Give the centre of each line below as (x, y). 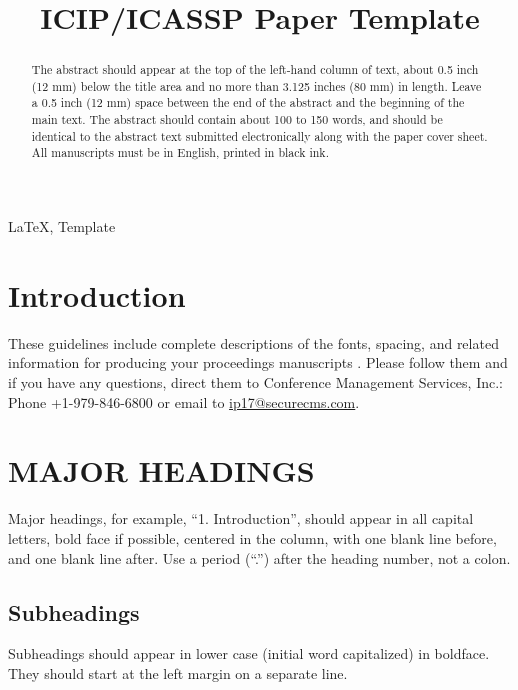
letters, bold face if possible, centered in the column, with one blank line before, (252, 537)
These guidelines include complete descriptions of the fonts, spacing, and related (253, 342)
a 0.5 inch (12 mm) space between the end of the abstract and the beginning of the (248, 102)
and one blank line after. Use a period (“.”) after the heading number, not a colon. (259, 557)
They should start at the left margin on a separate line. (178, 672)
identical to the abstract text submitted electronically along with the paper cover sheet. (259, 135)
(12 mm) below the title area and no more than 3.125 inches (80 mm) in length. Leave (256, 85)
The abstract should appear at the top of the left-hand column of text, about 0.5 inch (255, 69)
